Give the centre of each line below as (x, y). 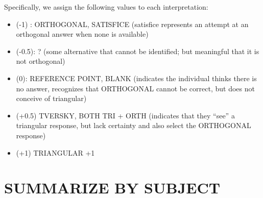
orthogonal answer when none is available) (82, 34)
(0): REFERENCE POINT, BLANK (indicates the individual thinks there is (136, 78)
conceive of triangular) (51, 98)
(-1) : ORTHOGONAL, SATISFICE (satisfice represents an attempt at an (132, 24)
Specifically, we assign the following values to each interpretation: (106, 7)
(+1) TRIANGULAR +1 (55, 152)
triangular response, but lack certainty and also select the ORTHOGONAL (134, 125)
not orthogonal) (41, 61)
